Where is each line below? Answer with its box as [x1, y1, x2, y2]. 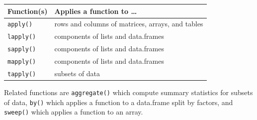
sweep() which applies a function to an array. [4, 107, 143, 117]
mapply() [7, 58, 36, 66]
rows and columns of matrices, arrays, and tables [54, 18, 203, 29]
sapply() [7, 46, 36, 53]
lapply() [7, 33, 36, 41]
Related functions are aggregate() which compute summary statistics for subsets [4, 87, 253, 98]
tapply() [7, 70, 36, 78]
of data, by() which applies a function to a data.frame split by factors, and [4, 97, 233, 107]
